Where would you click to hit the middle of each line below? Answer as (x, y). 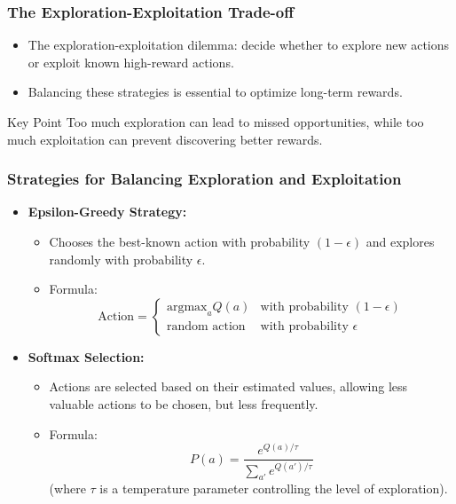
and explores (400, 241)
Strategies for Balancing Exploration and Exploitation (204, 179)
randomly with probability (121, 259)
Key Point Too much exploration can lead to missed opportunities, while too (216, 122)
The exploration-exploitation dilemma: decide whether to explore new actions (239, 45)
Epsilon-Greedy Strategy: (107, 212)
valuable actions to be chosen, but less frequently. (184, 403)
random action (206, 327)
